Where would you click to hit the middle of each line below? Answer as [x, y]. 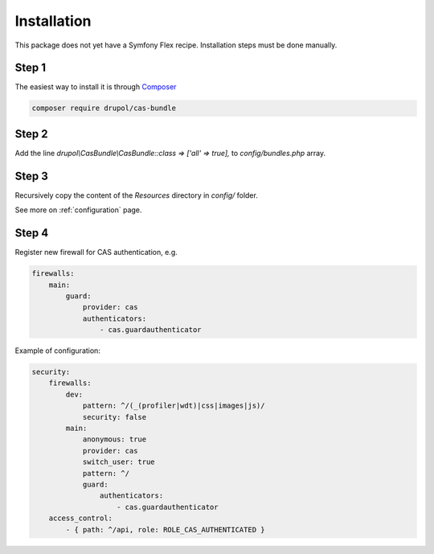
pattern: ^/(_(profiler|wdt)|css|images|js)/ [174, 406]
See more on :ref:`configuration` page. [78, 210]
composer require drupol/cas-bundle [104, 108]
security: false [115, 417]
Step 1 [31, 68]
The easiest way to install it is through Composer [96, 87]
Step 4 [32, 233]
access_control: [80, 518]
